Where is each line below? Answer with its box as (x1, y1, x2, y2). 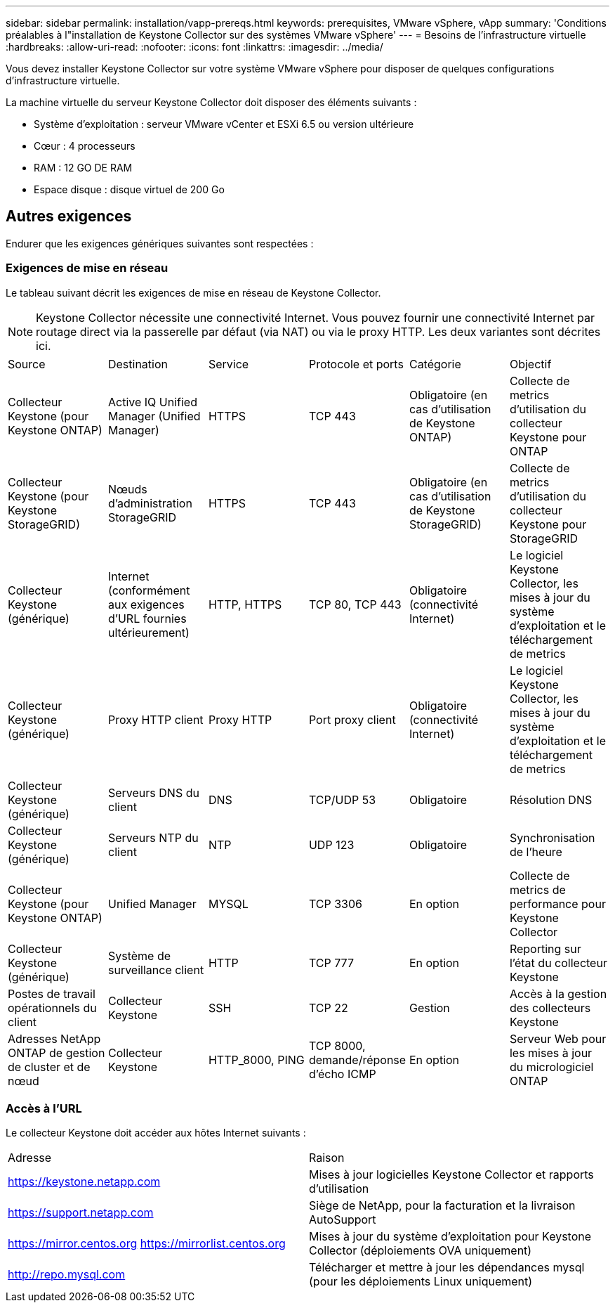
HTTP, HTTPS (208, 597, 282, 611)
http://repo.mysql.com (8, 1267, 126, 1282)
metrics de (509, 882, 566, 897)
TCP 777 (308, 955, 354, 970)
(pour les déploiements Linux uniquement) (309, 1274, 533, 1289)
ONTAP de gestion (8, 1045, 105, 1060)
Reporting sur (509, 941, 581, 956)
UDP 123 (308, 837, 355, 852)
